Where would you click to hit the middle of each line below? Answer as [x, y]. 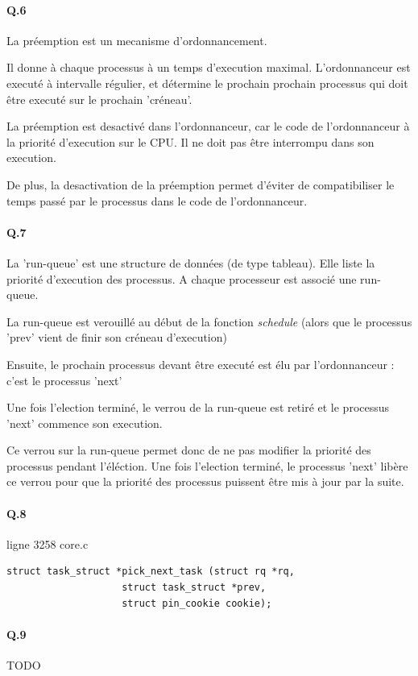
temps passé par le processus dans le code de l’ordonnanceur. [157, 200]
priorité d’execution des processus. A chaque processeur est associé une [182, 278]
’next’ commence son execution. [85, 423]
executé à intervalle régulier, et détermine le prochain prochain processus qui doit [207, 83]
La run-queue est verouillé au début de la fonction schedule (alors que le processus [209, 321]
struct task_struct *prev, [194, 588]
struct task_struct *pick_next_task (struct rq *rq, [151, 572]
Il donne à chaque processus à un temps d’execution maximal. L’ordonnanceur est [209, 67]
